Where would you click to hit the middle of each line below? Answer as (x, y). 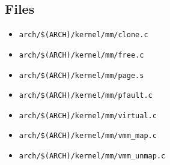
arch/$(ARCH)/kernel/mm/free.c (81, 55)
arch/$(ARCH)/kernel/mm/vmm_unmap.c (92, 156)
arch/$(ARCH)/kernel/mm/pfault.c (86, 96)
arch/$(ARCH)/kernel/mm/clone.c (83, 35)
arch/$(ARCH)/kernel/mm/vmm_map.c (88, 136)
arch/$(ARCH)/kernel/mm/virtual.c (88, 115)
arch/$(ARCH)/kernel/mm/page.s (81, 75)
